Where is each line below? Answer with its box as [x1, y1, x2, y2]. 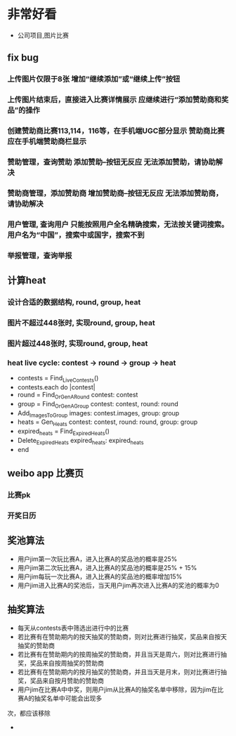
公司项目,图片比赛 [17, 31, 69, 39]
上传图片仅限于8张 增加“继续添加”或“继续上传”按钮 [7, 75, 181, 84]
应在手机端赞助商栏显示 [7, 136, 86, 146]
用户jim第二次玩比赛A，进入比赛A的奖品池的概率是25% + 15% [17, 563, 197, 572]
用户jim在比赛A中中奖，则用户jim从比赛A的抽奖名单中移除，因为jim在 [17, 685, 218, 693]
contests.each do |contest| [17, 383, 96, 392]
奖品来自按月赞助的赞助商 [29, 676, 104, 685]
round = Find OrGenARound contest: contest [17, 391, 138, 401]
